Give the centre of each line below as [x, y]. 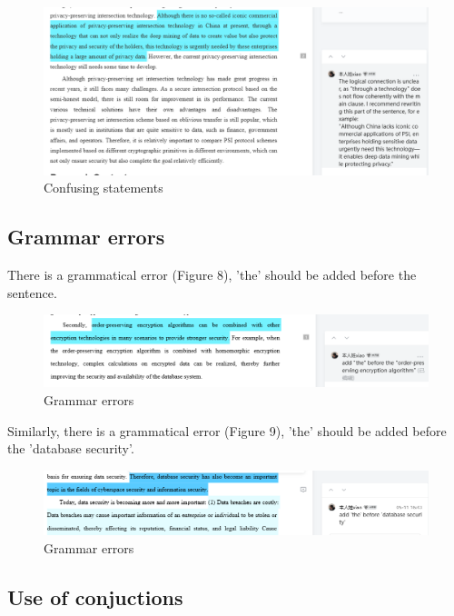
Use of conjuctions [95, 596]
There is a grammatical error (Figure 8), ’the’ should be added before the [212, 275]
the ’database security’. [71, 448]
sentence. [32, 292]
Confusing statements [104, 188]
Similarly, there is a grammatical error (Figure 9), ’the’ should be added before [227, 430]
